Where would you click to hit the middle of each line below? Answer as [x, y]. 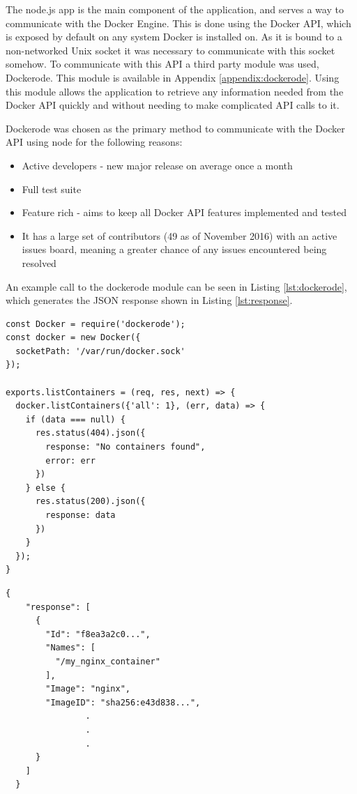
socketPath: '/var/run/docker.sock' [100, 351]
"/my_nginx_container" [108, 661]
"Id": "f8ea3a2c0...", [98, 634]
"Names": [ [70, 648]
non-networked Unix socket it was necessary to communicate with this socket [170, 50]
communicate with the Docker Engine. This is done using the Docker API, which [178, 23]
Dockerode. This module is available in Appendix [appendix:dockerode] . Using [173, 77]
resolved [39, 262]
